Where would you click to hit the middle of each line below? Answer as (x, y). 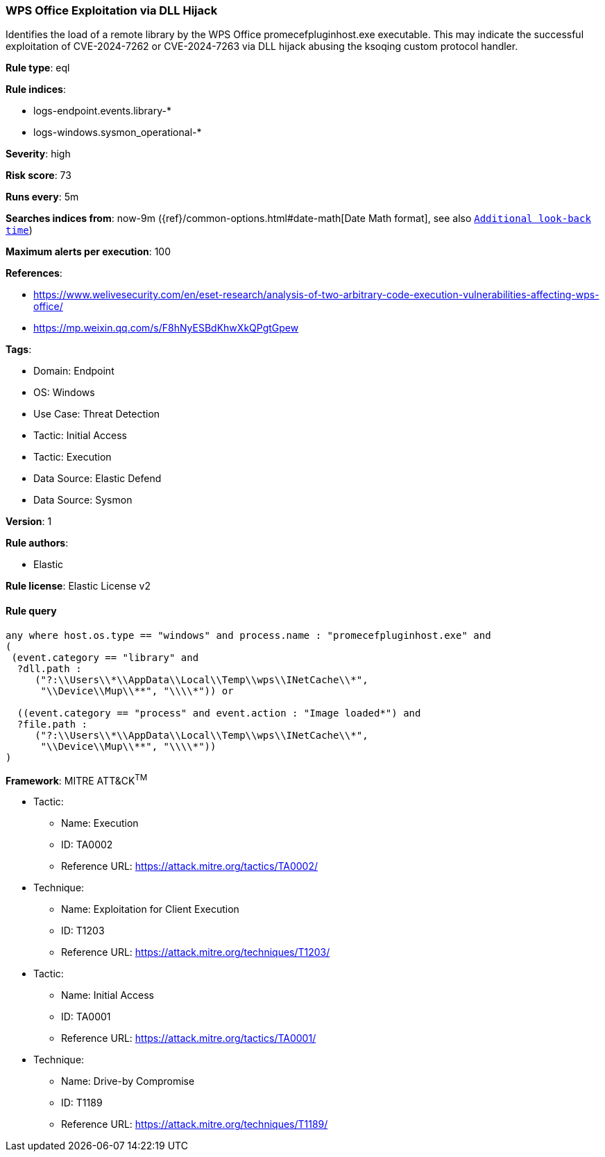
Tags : (19, 350)
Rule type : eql (38, 68)
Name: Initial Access (108, 995)
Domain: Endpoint (74, 371)
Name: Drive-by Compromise (128, 1081)
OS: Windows (64, 393)
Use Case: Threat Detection (97, 414)
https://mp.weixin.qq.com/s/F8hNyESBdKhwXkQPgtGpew (166, 328)
